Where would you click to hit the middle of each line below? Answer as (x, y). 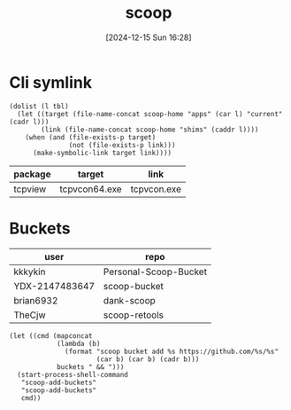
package (32, 174)
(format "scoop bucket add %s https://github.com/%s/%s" (172, 351)
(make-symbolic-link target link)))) (102, 153)
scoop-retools (133, 315)
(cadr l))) (29, 122)
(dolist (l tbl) (39, 106)
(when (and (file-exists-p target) (91, 137)
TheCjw (30, 315)
